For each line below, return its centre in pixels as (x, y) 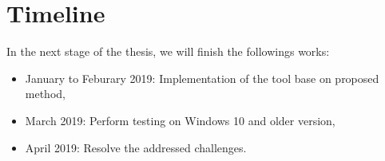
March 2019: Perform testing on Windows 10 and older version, (180, 120)
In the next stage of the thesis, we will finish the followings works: (168, 51)
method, (45, 94)
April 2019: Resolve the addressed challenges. (136, 147)
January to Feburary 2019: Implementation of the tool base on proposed (202, 78)
